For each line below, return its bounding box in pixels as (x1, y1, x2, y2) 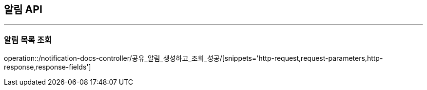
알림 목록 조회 (4, 35, 52, 45)
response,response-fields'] (4, 63, 91, 72)
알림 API (4, 3, 42, 16)
